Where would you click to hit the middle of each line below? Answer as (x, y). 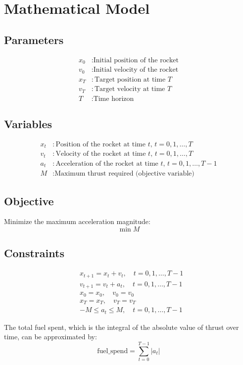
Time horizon (114, 99)
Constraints (34, 253)
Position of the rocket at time (100, 144)
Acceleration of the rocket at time (107, 163)
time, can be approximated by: (50, 337)
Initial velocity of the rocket (136, 70)
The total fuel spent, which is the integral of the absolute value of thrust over (121, 327)
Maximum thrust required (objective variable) (124, 174)
